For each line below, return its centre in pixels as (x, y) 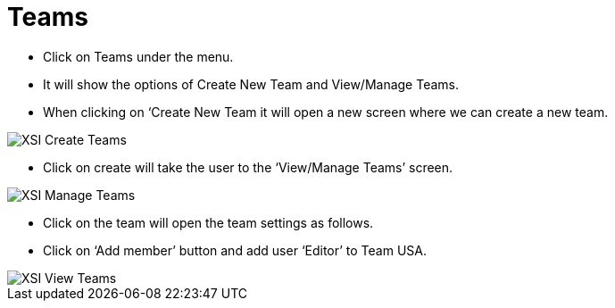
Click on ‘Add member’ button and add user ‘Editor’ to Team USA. (235, 250)
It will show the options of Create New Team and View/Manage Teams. (251, 84)
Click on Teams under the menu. (138, 56)
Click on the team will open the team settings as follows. (208, 222)
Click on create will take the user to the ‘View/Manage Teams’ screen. (248, 167)
